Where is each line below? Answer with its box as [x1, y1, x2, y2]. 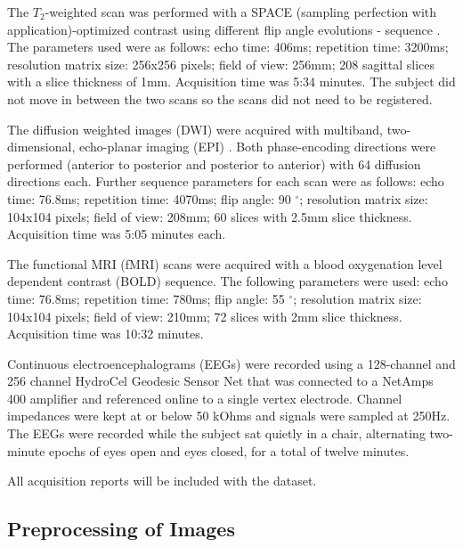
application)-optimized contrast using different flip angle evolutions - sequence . [7, 20, 441, 38]
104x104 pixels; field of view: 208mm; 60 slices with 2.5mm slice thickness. [7, 207, 412, 225]
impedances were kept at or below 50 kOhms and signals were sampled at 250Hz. [7, 406, 451, 425]
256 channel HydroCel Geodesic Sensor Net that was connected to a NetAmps [7, 371, 434, 390]
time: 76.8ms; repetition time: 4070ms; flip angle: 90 [7, 189, 291, 208]
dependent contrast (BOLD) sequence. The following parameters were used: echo [7, 272, 448, 290]
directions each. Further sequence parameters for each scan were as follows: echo [7, 172, 444, 191]
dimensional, [7, 137, 76, 156]
